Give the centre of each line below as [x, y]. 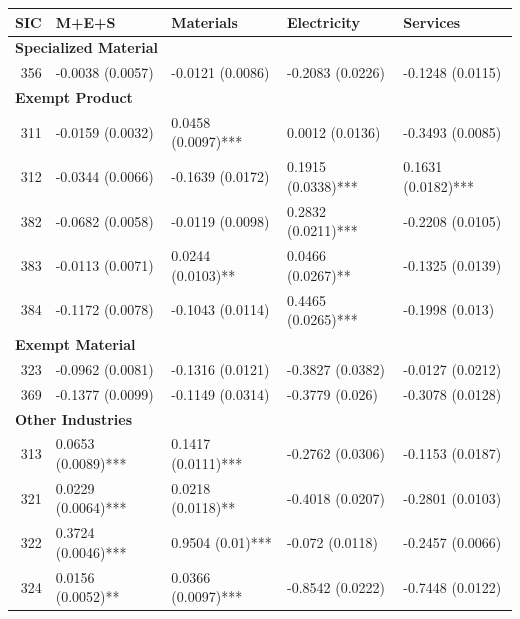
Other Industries [74, 418]
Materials [204, 21]
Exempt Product [74, 97]
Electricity [323, 21]
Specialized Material [87, 47]
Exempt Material [75, 344]
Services [432, 21]
